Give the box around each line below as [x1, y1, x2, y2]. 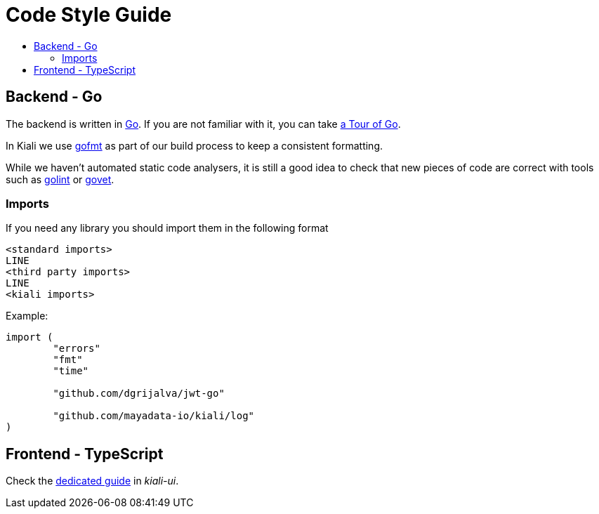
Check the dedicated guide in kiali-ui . [6, 475, 179, 487]
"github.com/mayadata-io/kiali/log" [53, 410, 255, 422]
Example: [6, 310, 48, 322]
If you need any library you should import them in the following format [6, 222, 329, 235]
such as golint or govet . [6, 173, 114, 185]
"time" [53, 365, 89, 377]
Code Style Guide [6, 3, 172, 27]
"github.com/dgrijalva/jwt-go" [53, 388, 225, 400]
